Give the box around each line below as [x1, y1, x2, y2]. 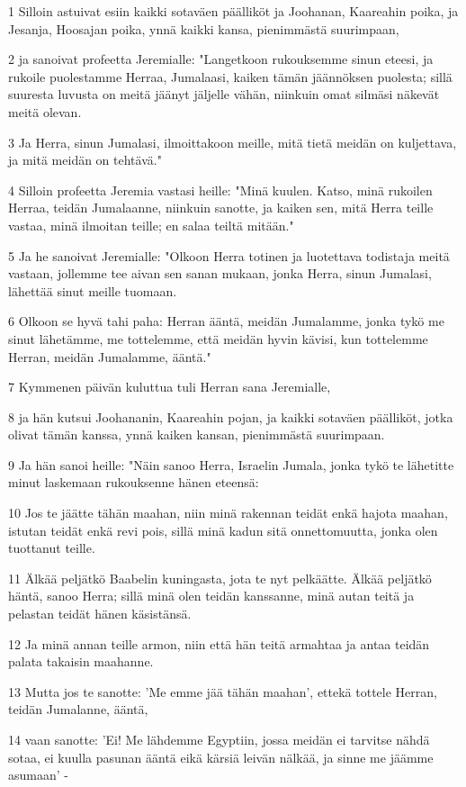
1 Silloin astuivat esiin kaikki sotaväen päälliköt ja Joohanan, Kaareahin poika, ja [8, 2, 459, 20]
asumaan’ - [8, 765, 68, 784]
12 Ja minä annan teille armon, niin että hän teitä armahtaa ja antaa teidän [8, 634, 430, 653]
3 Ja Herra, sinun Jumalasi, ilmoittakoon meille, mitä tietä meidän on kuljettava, [8, 132, 457, 151]
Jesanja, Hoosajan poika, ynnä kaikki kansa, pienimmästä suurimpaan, [8, 19, 399, 38]
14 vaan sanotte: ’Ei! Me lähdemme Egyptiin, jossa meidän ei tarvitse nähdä [8, 730, 430, 748]
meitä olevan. [8, 102, 82, 121]
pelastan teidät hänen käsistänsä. [8, 604, 192, 623]
